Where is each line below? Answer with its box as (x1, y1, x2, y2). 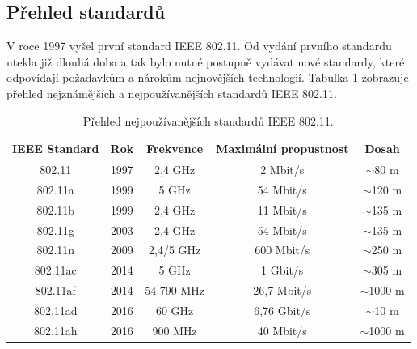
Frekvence (146, 140, 204, 157)
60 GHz (155, 301, 194, 318)
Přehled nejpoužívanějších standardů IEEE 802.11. (82, 112, 334, 129)
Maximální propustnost (216, 140, 349, 157)
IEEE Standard (12, 140, 99, 157)
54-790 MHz (145, 282, 205, 299)
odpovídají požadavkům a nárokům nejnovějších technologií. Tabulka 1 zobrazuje (6, 69, 409, 86)
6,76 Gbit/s (254, 301, 311, 318)
